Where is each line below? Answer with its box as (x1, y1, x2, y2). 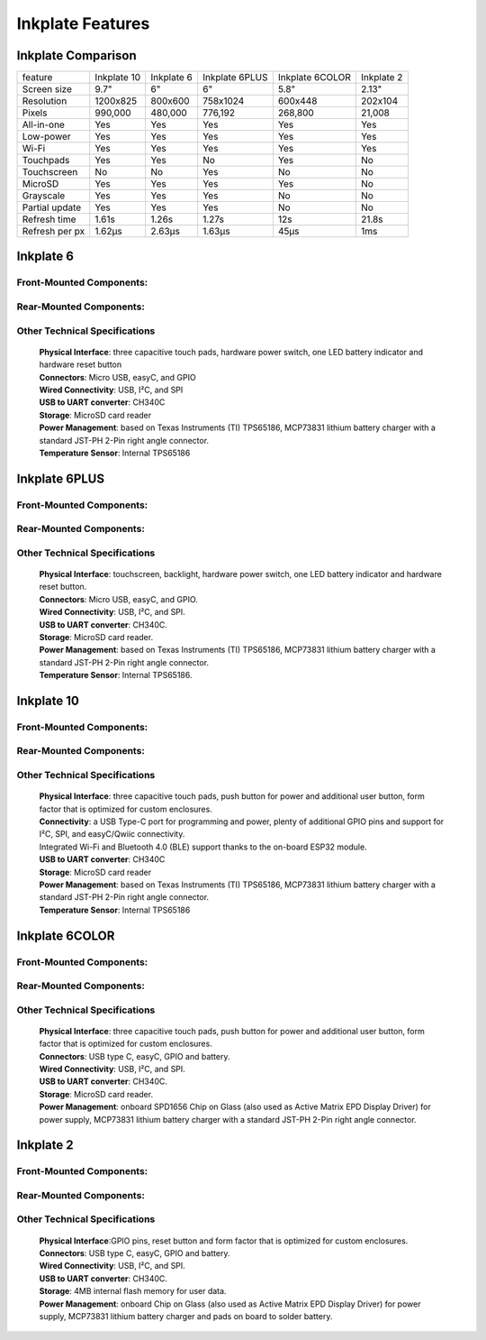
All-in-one (22, 118, 65, 131)
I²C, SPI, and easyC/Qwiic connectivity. (39, 829, 185, 840)
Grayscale (22, 189, 66, 202)
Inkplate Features (16, 14, 150, 33)
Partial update (22, 201, 82, 214)
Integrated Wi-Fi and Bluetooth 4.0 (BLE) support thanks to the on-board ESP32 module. (39, 841, 368, 852)
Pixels (22, 106, 48, 119)
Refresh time (22, 213, 76, 225)
